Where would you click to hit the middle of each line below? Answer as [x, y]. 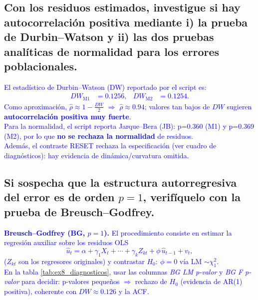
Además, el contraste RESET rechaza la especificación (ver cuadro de [110, 146]
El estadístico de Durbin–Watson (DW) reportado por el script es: [105, 87]
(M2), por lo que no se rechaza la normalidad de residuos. [99, 136]
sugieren [239, 106]
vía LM [191, 261]
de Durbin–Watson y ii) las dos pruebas [109, 37]
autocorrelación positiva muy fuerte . [68, 116]
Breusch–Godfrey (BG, [45, 232]
